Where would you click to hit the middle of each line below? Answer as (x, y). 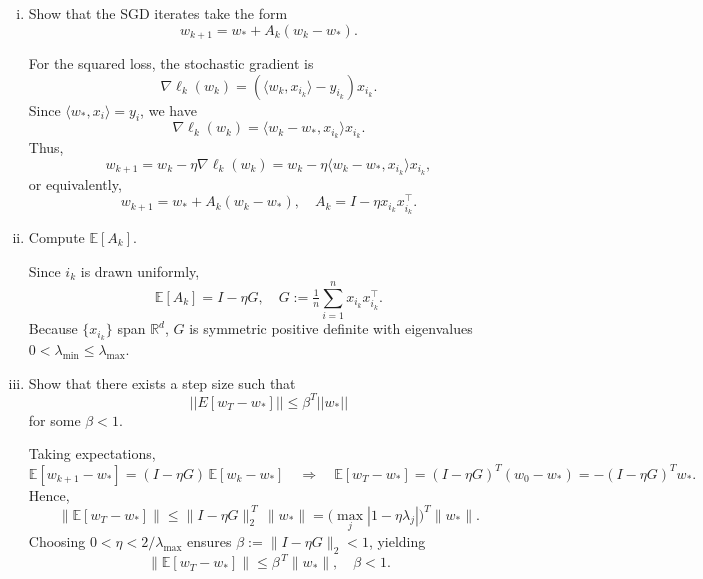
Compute (56, 236)
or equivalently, (75, 183)
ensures (209, 540)
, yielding (397, 540)
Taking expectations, (92, 453)
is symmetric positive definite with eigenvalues (331, 328)
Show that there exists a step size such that (162, 382)
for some (54, 419)
